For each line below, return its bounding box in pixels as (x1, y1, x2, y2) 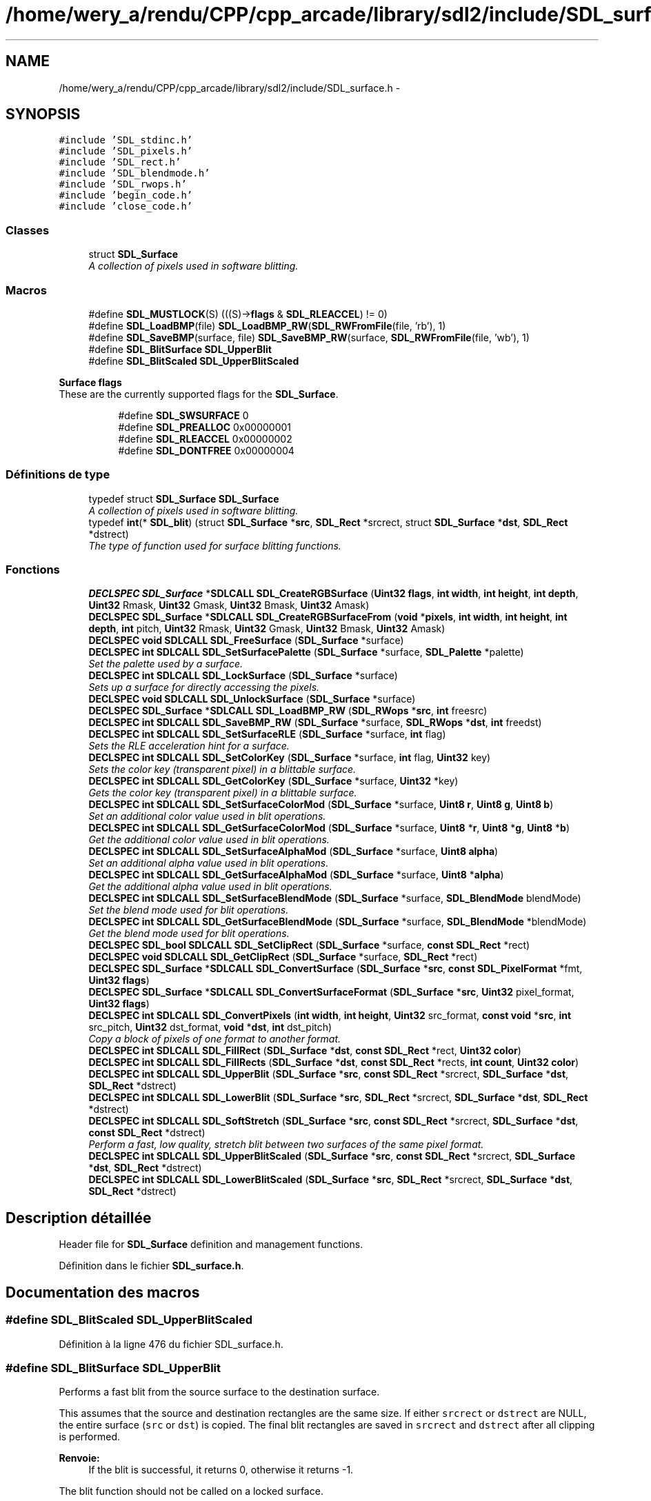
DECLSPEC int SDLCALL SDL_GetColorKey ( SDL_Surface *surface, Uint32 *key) (88, 775, 459, 787)
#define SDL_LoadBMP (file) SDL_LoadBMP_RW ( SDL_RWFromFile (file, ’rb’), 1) (88, 319, 446, 332)
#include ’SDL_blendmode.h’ (59, 168, 210, 179)
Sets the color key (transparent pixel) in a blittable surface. (88, 763, 357, 776)
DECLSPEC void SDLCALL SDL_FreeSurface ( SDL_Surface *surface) (88, 634, 404, 647)
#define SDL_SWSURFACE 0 (118, 409, 249, 421)
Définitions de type (6, 467, 110, 482)
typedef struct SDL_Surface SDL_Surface (88, 492, 279, 505)
